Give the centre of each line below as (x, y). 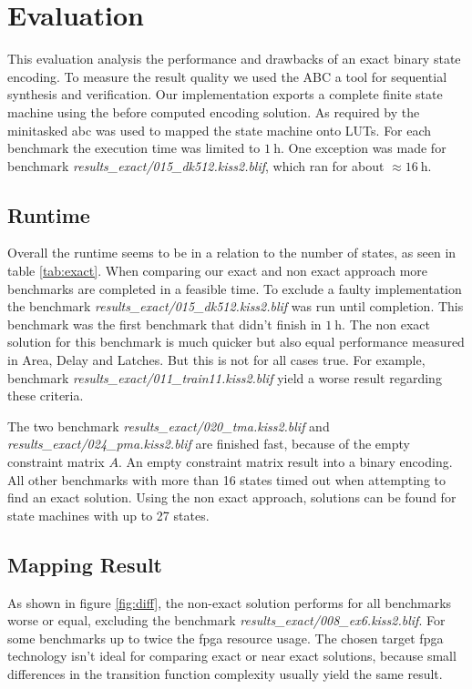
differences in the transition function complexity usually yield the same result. (225, 673)
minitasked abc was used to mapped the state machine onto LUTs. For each (220, 130)
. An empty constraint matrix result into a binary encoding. (285, 462)
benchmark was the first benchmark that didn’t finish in (164, 324)
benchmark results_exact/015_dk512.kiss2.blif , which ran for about (196, 165)
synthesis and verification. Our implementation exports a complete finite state (225, 94)
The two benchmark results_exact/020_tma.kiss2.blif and (169, 426)
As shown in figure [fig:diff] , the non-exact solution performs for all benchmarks (230, 602)
